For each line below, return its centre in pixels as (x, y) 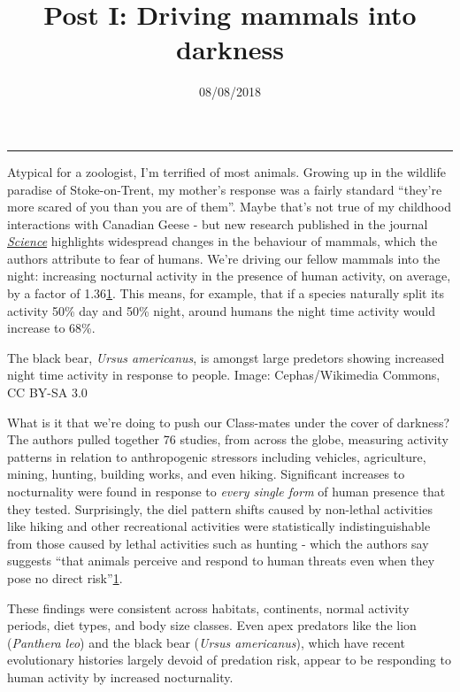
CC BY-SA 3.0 (47, 392)
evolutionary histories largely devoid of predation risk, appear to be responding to (229, 660)
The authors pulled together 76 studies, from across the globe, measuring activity (228, 439)
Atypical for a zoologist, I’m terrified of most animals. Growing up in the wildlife (226, 171)
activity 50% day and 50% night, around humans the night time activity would (221, 310)
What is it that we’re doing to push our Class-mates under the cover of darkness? (229, 422)
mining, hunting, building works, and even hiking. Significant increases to (206, 474)
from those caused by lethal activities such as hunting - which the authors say (218, 543)
